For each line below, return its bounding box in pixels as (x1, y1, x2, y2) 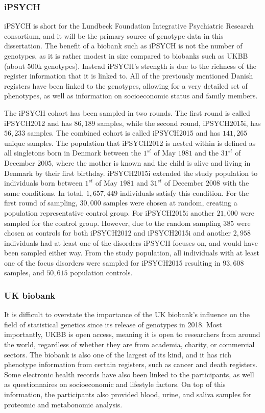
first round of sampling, (4, 197, 78, 208)
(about (4, 60, 25, 71)
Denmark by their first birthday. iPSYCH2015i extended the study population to (4, 167, 258, 178)
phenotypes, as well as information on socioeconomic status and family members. (4, 90, 258, 101)
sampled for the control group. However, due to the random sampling (4, 217, 221, 228)
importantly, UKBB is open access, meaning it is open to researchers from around (4, 329, 260, 340)
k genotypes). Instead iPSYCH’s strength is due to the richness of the (38, 60, 256, 71)
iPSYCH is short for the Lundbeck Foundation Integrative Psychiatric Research (4, 20, 254, 31)
